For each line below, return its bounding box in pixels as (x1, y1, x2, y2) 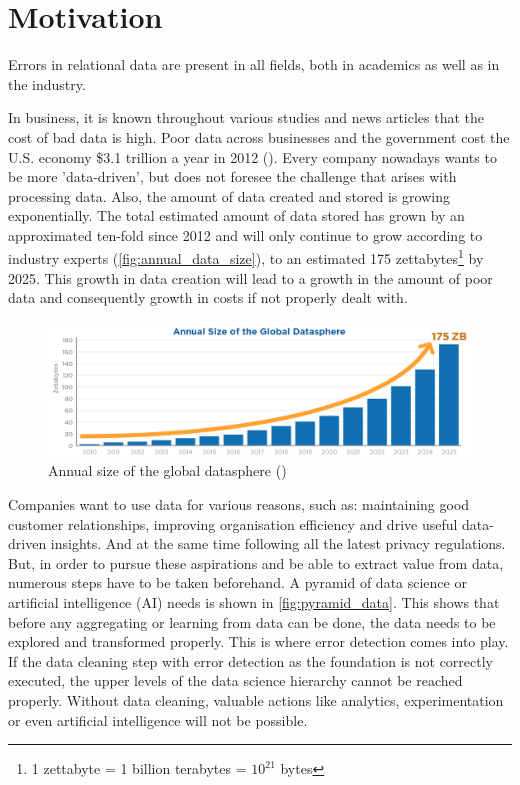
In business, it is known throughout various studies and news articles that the (8, 107, 485, 128)
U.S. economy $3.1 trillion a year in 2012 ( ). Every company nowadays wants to (8, 146, 497, 167)
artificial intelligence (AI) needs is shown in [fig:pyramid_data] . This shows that (8, 592, 500, 613)
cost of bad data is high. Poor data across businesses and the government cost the (8, 126, 510, 147)
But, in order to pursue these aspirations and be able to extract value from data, (8, 552, 504, 573)
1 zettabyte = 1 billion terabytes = (31, 758, 247, 779)
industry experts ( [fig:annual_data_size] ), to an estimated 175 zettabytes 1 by (8, 245, 484, 269)
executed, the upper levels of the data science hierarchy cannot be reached (8, 670, 463, 691)
